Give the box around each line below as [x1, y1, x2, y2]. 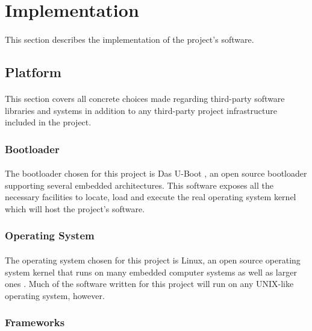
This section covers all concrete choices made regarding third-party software [5, 92, 285, 104]
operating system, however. [5, 289, 105, 301]
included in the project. [5, 116, 92, 128]
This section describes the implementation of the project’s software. [5, 33, 254, 45]
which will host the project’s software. [5, 202, 145, 215]
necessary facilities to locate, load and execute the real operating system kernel [5, 191, 296, 203]
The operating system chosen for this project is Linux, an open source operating [5, 253, 301, 266]
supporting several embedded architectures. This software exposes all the [5, 178, 273, 191]
